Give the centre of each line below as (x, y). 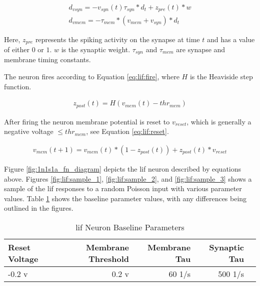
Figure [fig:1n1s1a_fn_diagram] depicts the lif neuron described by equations (123, 168)
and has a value (231, 39)
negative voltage (29, 131)
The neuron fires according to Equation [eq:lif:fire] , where (92, 77)
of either (17, 49)
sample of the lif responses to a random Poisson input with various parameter (123, 188)
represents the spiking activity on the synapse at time (117, 39)
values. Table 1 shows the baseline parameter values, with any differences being (125, 198)
